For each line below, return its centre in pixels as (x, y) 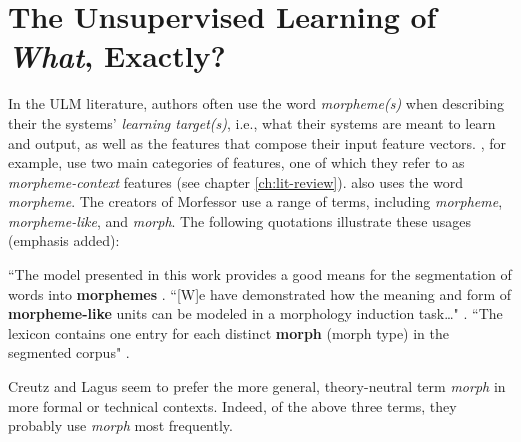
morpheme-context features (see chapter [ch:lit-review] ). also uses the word (236, 181)
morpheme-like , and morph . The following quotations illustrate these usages (240, 220)
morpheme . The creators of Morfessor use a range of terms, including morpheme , (255, 201)
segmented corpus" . (69, 352)
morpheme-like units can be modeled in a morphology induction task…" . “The (255, 313)
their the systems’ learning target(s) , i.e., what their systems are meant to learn (252, 122)
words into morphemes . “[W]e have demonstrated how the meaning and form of (260, 293)
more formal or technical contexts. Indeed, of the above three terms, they (232, 405)
